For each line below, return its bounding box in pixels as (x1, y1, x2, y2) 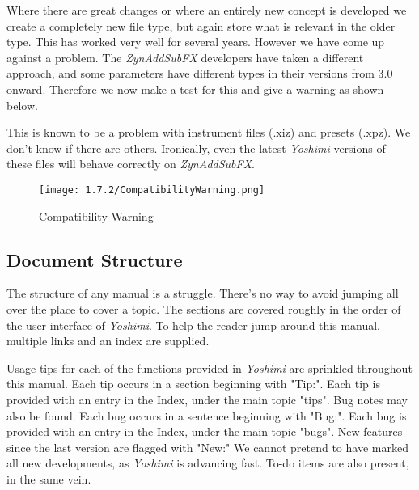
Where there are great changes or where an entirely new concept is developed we (6, 2, 407, 18)
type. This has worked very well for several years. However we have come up (6, 33, 385, 50)
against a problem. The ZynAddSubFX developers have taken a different (6, 49, 364, 65)
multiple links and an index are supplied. (6, 332, 209, 349)
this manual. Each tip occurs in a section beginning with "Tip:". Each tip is (6, 375, 380, 392)
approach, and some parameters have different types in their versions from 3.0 (6, 65, 393, 82)
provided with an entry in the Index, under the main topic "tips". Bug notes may (6, 391, 408, 408)
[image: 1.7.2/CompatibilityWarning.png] (39, 184, 265, 196)
